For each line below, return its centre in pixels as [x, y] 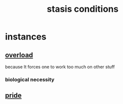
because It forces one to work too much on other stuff [60, 67]
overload [19, 55]
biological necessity [30, 79]
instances [26, 37]
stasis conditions [83, 9]
